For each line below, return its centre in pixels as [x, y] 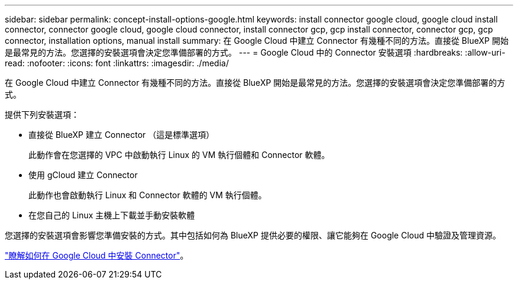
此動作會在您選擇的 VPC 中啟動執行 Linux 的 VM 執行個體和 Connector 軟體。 [179, 155]
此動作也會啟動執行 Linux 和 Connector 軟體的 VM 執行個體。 [148, 195]
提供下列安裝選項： [42, 114]
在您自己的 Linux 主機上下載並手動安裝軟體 [112, 215]
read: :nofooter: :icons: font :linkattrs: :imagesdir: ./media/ [117, 63]
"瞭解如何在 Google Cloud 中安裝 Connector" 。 [97, 255]
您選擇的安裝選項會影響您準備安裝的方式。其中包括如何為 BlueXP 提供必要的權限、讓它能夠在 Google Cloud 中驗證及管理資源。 [253, 235]
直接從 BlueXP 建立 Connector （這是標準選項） [122, 135]
